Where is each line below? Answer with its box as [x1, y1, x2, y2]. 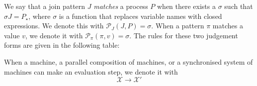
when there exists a [157, 1, 216, 11]
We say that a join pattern [4, 1, 86, 11]
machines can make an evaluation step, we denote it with [4, 66, 178, 77]
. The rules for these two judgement [129, 30, 238, 40]
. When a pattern [151, 20, 204, 31]
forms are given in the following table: [4, 40, 120, 50]
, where [28, 10, 51, 21]
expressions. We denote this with [4, 20, 104, 31]
